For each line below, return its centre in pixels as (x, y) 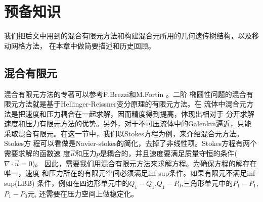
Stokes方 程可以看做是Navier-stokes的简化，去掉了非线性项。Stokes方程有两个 (131, 143)
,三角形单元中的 (207, 183)
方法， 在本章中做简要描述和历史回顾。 (90, 45)
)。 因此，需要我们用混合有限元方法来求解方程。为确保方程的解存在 (144, 163)
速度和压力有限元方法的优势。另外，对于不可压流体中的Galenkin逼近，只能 (128, 123)
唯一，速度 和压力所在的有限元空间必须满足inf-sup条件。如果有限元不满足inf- (131, 173)
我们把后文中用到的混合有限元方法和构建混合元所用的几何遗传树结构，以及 (128, 36)
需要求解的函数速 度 (37, 153)
